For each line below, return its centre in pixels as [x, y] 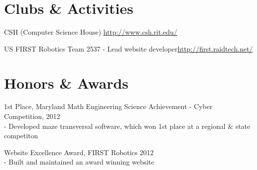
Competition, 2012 [32, 116]
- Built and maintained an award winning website [79, 162]
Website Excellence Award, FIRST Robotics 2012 [79, 152]
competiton [21, 136]
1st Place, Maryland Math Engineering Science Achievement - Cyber [108, 106]
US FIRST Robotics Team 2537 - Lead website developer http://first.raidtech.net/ [128, 48]
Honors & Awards [66, 83]
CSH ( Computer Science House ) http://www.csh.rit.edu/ [91, 32]
